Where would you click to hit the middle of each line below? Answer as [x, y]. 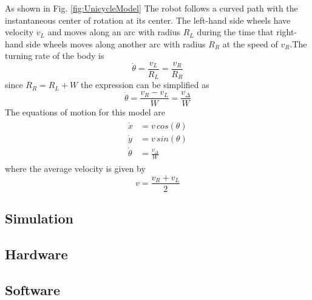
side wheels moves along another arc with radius [116, 43]
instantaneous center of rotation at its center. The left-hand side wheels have [148, 20]
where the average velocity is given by [75, 168]
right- [287, 32]
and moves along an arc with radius [114, 32]
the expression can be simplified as [145, 85]
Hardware [36, 254]
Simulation [39, 218]
